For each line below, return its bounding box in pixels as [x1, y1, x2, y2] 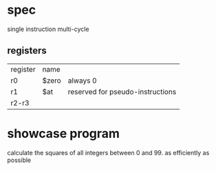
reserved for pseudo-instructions [67, 87, 177, 97]
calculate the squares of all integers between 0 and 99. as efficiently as [7, 148, 210, 157]
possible [7, 156, 32, 164]
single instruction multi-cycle [7, 25, 89, 33]
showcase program [7, 125, 120, 141]
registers [7, 45, 47, 57]
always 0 [67, 75, 98, 85]
